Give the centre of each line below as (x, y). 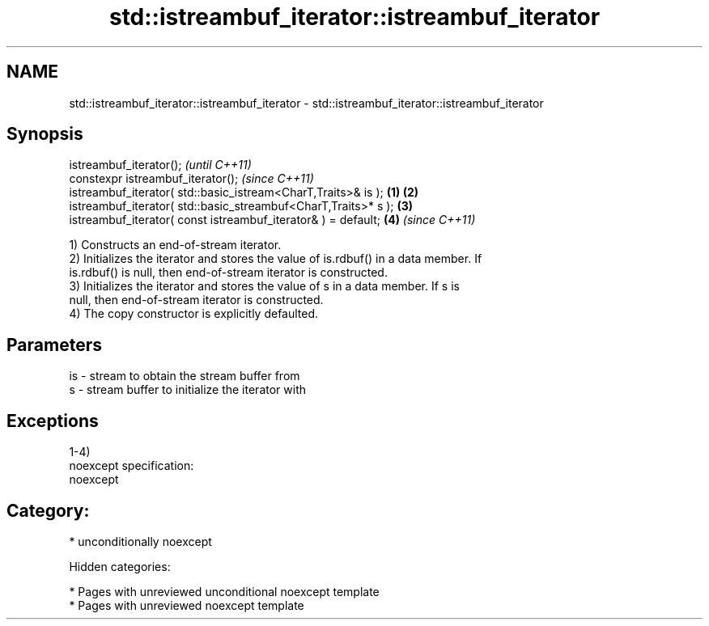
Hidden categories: (120, 566)
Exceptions (53, 421)
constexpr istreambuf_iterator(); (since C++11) (191, 179)
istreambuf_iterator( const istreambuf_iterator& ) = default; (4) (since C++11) (272, 220)
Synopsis (45, 134)
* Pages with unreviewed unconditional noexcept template (224, 591)
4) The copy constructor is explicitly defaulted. (194, 314)
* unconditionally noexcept (140, 541)
